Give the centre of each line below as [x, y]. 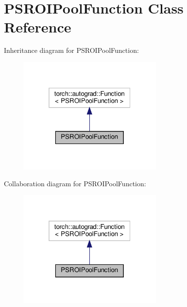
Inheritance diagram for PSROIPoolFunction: [71, 50]
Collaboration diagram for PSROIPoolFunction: [75, 183]
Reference [38, 27]
